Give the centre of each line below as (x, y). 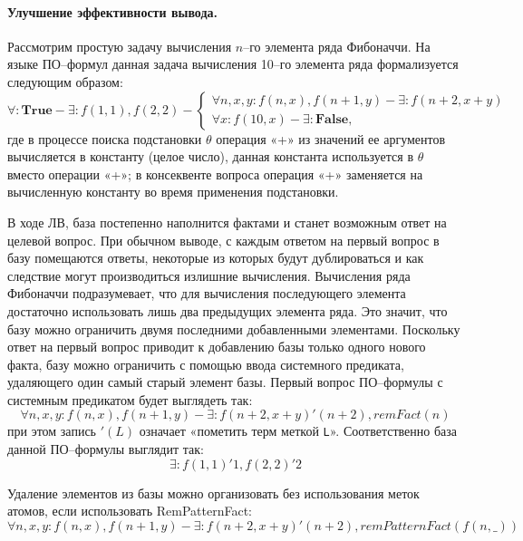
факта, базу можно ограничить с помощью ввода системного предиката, (206, 364)
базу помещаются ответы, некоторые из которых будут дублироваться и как (216, 258)
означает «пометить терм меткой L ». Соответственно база (298, 431)
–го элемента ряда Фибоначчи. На (337, 46)
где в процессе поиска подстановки (105, 138)
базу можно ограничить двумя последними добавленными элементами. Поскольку (234, 328)
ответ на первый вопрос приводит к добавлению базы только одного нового (217, 347)
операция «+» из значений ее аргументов (331, 138)
